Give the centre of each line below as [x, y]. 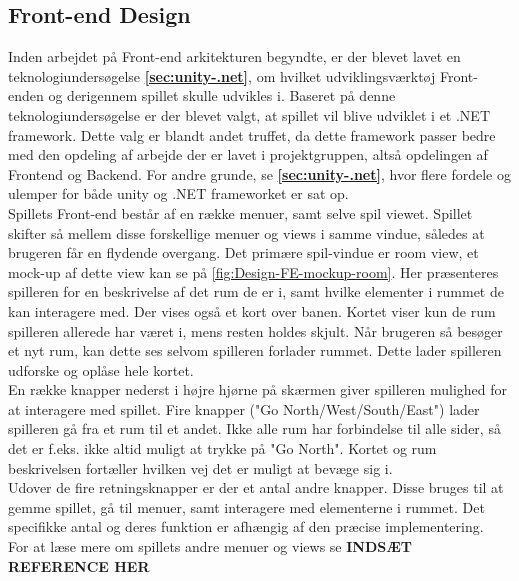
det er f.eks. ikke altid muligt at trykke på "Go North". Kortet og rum [222, 448]
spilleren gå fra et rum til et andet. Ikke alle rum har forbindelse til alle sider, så [254, 428]
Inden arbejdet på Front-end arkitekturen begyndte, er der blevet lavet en [234, 56]
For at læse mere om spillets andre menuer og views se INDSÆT [210, 546]
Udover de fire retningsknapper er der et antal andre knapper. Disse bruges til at [256, 487]
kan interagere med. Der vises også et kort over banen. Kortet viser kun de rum [252, 310]
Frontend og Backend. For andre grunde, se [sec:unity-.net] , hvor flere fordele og [259, 173]
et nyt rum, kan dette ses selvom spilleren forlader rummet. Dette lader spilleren [255, 350]
